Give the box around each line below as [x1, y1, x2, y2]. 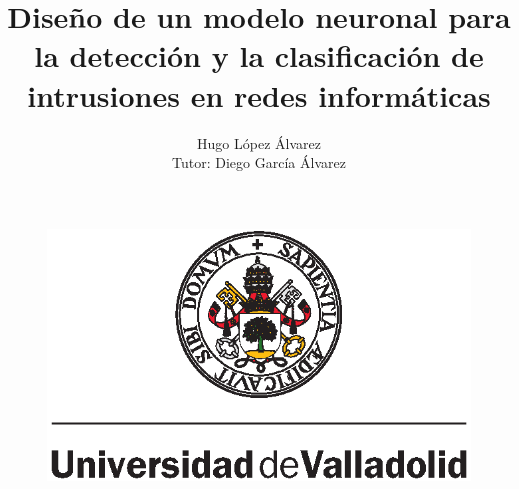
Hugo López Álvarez [197, 132, 321, 153]
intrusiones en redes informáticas [27, 74, 491, 115]
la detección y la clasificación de [34, 35, 484, 76]
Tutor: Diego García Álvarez [172, 152, 346, 173]
